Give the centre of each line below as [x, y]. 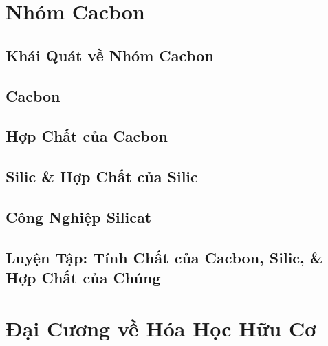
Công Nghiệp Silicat [79, 216]
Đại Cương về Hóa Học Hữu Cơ [161, 328]
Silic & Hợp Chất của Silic [102, 176]
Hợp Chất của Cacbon [87, 136]
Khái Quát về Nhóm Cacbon [110, 55]
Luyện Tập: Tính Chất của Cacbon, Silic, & [164, 257]
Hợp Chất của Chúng [83, 278]
